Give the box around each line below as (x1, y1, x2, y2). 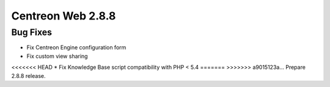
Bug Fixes (11, 27, 52, 38)
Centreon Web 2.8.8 (11, 9, 116, 23)
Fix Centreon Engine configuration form (26, 44, 127, 51)
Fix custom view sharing (26, 52, 88, 60)
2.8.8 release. (11, 72, 46, 79)
